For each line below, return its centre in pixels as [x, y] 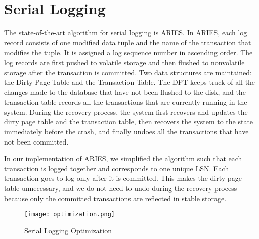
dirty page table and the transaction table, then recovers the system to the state [129, 122]
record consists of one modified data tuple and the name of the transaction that [128, 42]
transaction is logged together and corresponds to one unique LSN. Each [117, 168]
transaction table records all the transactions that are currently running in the [126, 102]
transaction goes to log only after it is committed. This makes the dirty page [123, 178]
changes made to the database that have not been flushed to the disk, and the [125, 92]
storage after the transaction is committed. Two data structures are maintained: [128, 72]
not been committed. [36, 141]
